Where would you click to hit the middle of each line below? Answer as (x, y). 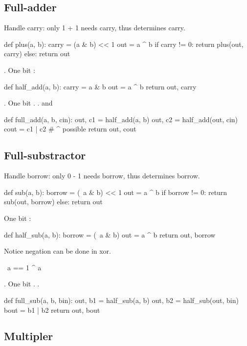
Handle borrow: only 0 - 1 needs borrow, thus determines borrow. (102, 176)
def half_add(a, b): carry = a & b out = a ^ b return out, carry (100, 86)
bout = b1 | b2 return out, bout (52, 310)
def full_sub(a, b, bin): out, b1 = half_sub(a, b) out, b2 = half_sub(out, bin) (121, 300)
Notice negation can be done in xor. (57, 251)
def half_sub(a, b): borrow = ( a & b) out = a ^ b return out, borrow (110, 234)
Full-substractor (45, 155)
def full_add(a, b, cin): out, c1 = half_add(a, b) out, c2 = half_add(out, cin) (121, 119)
